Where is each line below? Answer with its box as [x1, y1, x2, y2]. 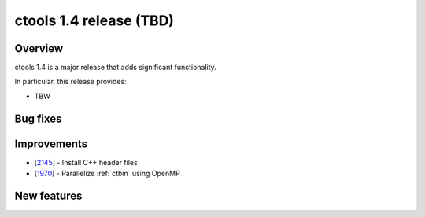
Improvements [14, 137, 88, 150]
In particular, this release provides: [14, 77, 127, 86]
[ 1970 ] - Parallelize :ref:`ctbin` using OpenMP [34, 169, 180, 178]
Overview [14, 42, 64, 55]
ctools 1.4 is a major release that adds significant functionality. [14, 63, 216, 72]
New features [14, 189, 83, 202]
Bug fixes [14, 112, 62, 125]
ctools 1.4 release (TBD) [14, 12, 175, 29]
